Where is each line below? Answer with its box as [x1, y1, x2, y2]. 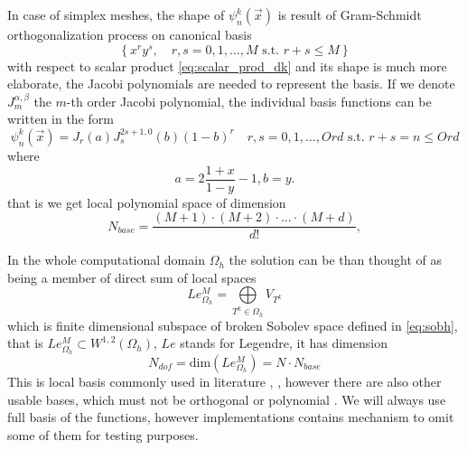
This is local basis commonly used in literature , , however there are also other [7, 371, 442, 390]
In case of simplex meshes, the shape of [7, 5, 225, 23]
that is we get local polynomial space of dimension [7, 192, 286, 211]
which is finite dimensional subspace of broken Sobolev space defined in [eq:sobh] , [7, 315, 458, 334]
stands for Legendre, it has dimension [180, 333, 388, 352]
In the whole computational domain [7, 250, 205, 269]
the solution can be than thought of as [229, 250, 442, 269]
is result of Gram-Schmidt [277, 5, 422, 23]
